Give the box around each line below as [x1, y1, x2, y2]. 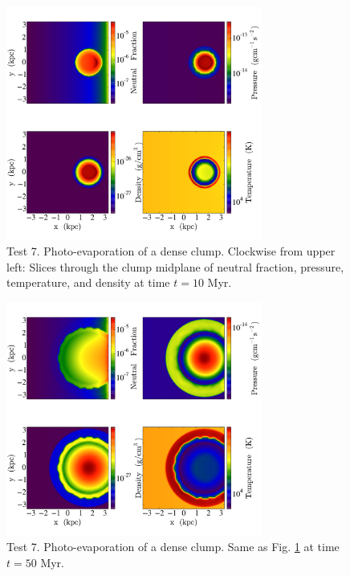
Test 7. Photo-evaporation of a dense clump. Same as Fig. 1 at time [6, 538, 340, 555]
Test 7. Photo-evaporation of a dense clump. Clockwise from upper [6, 243, 336, 259]
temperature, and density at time [6, 274, 170, 291]
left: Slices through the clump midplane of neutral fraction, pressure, [6, 258, 344, 275]
